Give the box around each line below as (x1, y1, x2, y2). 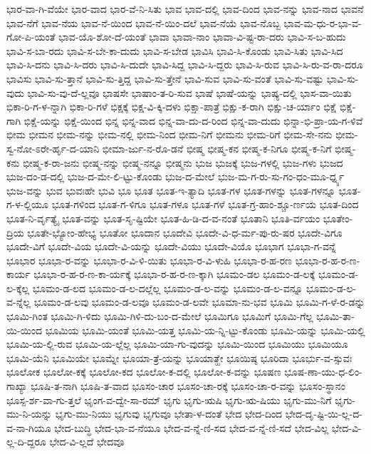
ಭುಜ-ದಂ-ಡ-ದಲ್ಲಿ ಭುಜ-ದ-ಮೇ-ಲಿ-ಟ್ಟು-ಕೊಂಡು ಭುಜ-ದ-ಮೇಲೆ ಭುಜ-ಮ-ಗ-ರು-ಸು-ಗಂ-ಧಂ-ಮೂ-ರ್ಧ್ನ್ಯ (6, 169, 345, 184)
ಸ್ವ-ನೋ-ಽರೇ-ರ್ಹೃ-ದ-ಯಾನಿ (6, 140, 100, 155)
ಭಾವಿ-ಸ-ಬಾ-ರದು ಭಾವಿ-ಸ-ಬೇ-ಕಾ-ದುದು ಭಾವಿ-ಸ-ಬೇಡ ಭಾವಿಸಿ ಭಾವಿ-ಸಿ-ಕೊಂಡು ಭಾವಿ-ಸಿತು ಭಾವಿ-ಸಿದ (6, 43, 343, 58)
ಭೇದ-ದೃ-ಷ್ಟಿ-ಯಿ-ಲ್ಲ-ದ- (285, 406, 362, 421)
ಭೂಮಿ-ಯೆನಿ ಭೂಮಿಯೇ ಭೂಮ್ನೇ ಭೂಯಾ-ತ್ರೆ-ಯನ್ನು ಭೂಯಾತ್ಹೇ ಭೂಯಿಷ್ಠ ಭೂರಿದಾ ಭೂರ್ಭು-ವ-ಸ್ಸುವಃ (6, 350, 352, 365)
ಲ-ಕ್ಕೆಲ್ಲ (6, 280, 30, 295)
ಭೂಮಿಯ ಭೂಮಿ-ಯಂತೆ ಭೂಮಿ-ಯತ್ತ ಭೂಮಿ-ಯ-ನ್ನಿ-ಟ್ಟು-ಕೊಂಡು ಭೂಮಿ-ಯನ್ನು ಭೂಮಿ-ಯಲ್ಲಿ (45, 322, 365, 337)
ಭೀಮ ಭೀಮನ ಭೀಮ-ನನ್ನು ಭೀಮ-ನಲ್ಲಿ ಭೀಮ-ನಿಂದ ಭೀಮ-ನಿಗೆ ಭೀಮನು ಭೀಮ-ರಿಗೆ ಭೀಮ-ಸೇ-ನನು (6, 127, 333, 142)
